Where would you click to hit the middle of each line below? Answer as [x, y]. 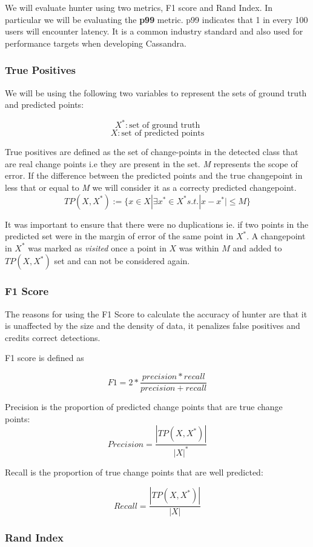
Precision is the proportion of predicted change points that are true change [144, 407]
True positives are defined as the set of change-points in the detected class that [152, 152]
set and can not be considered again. [122, 261]
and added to [257, 247]
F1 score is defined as [44, 358]
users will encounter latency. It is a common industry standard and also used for [154, 31]
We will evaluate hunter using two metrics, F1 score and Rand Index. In [139, 7]
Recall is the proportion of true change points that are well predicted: [134, 472]
